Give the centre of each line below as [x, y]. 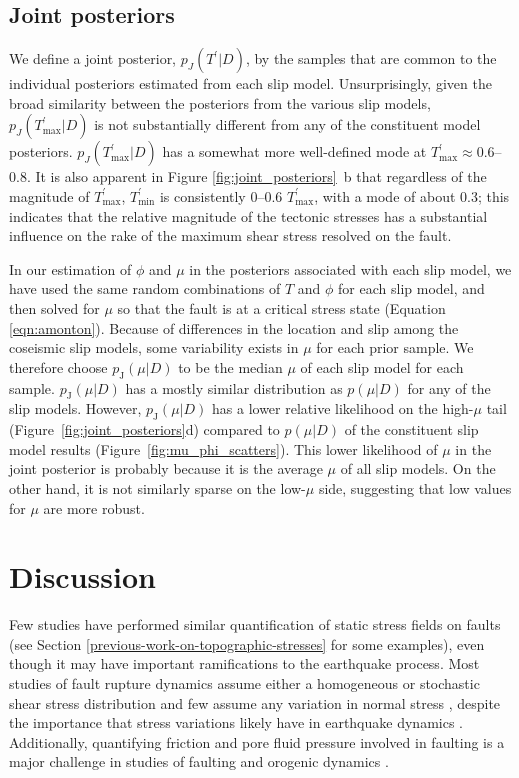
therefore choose [58, 366]
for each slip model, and [411, 288]
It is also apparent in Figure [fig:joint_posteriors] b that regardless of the [261, 176]
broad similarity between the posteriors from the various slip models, [220, 102]
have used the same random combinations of [145, 288]
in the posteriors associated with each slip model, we [350, 268]
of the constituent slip [411, 429]
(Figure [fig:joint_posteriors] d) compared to [144, 429]
